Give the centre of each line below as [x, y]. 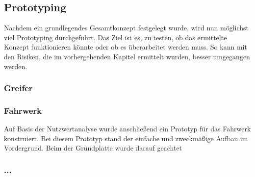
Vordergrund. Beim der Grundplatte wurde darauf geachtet [93, 148]
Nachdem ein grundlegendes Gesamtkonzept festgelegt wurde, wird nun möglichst [127, 28]
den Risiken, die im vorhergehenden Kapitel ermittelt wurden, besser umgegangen [127, 56]
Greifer [18, 88]
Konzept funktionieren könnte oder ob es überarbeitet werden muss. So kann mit [126, 47]
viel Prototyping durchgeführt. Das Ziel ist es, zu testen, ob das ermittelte [115, 37]
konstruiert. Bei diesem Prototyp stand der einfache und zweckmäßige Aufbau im [126, 138]
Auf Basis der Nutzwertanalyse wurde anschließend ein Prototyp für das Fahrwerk [127, 129]
